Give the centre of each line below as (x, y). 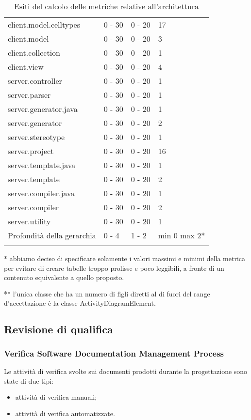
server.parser (29, 95)
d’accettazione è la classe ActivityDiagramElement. (80, 303)
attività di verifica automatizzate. (65, 413)
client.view (26, 67)
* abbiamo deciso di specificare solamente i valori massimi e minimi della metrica (125, 258)
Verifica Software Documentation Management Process (114, 353)
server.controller (35, 81)
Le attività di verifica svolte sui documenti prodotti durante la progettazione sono (126, 371)
